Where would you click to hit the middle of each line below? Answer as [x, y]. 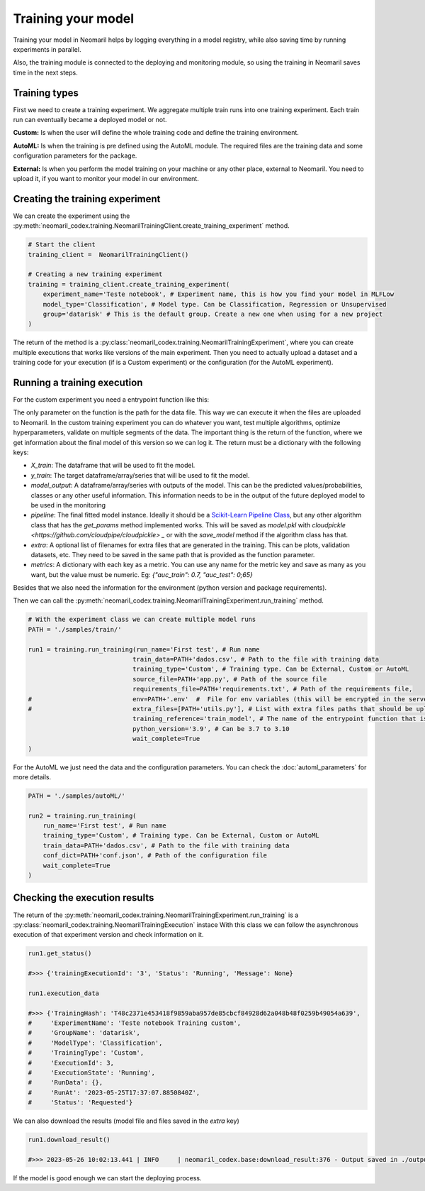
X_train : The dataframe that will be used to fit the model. [113, 466]
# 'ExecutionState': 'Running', [92, 1072]
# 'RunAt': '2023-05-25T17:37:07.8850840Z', [114, 1092]
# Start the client [62, 245]
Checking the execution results [84, 898]
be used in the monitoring [68, 505]
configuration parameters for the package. [75, 155]
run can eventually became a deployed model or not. [90, 120]
